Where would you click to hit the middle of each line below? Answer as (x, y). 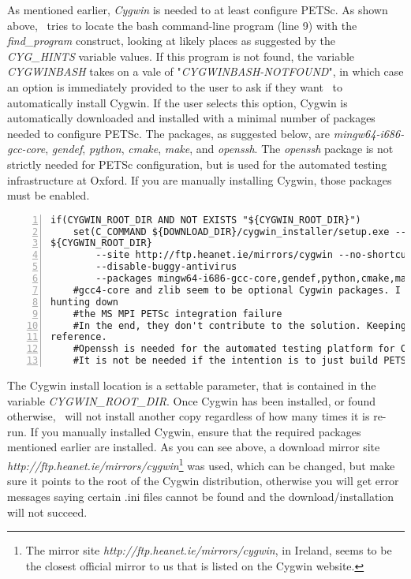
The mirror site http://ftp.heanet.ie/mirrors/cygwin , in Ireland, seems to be (209, 550)
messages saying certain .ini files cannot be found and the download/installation (201, 496)
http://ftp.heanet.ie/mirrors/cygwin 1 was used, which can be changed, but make (201, 464)
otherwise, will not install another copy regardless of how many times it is (189, 416)
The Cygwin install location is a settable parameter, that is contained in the (192, 385)
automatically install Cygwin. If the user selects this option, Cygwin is (177, 102)
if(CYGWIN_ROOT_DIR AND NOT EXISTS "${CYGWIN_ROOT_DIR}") (206, 220)
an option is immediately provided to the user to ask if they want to (175, 86)
